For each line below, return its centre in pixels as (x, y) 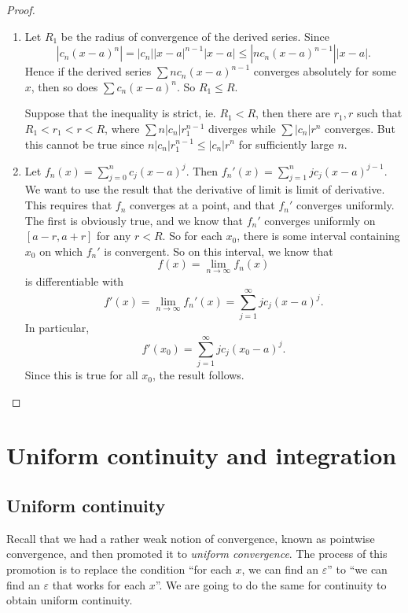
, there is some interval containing (318, 236)
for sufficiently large (286, 144)
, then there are (293, 113)
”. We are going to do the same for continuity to (271, 584)
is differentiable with (74, 281)
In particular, (57, 328)
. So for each (192, 236)
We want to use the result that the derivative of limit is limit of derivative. (205, 189)
